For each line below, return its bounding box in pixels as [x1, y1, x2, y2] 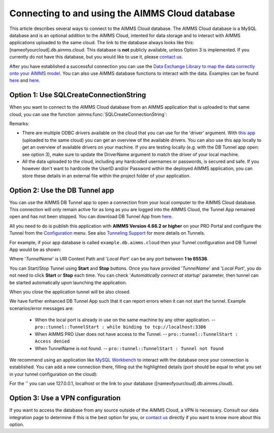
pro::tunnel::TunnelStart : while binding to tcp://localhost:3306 [35, 324, 207, 330]
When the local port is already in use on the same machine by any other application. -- [35, 317, 216, 323]
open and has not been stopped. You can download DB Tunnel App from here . [9, 214, 173, 220]
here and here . [9, 77, 40, 83]
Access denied [35, 338, 70, 344]
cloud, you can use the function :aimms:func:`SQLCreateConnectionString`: [9, 111, 167, 117]
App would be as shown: [9, 246, 61, 252]
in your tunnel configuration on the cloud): [9, 371, 98, 377]
